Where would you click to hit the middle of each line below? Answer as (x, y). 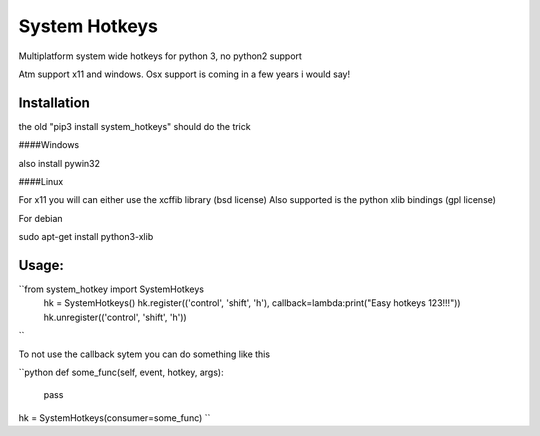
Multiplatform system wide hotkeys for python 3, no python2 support (160, 56)
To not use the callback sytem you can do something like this (144, 354)
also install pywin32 (59, 163)
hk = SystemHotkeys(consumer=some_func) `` (114, 417)
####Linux (41, 182)
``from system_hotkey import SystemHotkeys (111, 289)
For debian (41, 218)
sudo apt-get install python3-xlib (86, 237)
